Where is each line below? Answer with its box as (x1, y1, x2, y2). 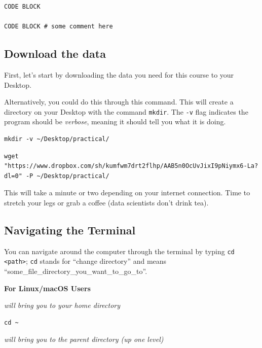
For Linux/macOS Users (4, 283, 91, 293)
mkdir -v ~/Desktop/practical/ (4, 135, 109, 143)
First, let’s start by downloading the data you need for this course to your (4, 69, 234, 80)
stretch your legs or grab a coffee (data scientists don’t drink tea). (4, 197, 209, 207)
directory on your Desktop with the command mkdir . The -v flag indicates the (4, 106, 248, 117)
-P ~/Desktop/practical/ (25, 172, 109, 180)
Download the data (4, 46, 106, 61)
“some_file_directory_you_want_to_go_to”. (4, 266, 147, 276)
